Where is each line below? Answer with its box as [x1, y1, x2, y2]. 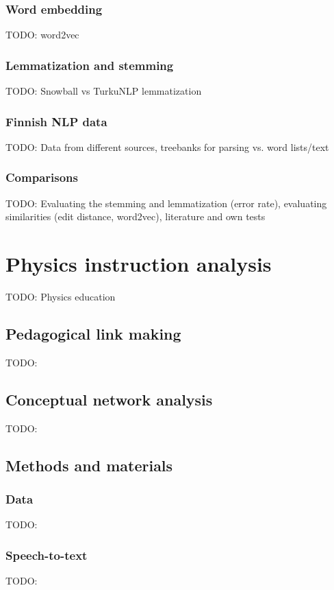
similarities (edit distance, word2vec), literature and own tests [5, 209, 266, 224]
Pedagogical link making [5, 322, 181, 344]
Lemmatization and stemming [5, 56, 174, 73]
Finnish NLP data [5, 113, 107, 130]
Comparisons [5, 169, 78, 186]
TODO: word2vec [5, 27, 79, 42]
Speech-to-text [5, 546, 88, 563]
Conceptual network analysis [5, 388, 213, 410]
